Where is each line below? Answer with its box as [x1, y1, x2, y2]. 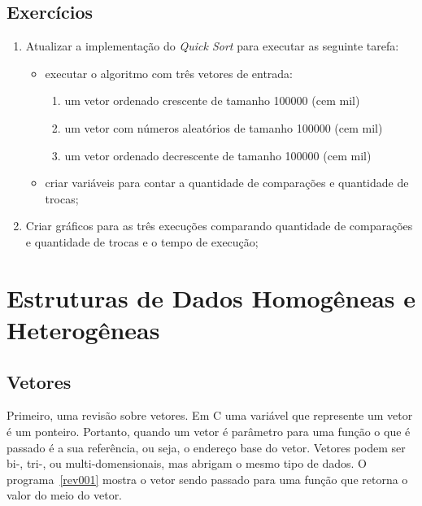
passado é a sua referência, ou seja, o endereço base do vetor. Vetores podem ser [7, 438, 406, 456]
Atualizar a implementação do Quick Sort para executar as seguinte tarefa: [25, 37, 399, 55]
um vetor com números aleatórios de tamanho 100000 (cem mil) [64, 119, 383, 136]
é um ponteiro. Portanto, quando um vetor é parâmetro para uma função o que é [7, 422, 411, 439]
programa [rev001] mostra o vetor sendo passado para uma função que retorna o [7, 470, 408, 487]
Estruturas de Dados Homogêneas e [7, 281, 416, 314]
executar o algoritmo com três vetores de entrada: [45, 64, 294, 81]
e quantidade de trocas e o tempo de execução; [25, 233, 259, 250]
